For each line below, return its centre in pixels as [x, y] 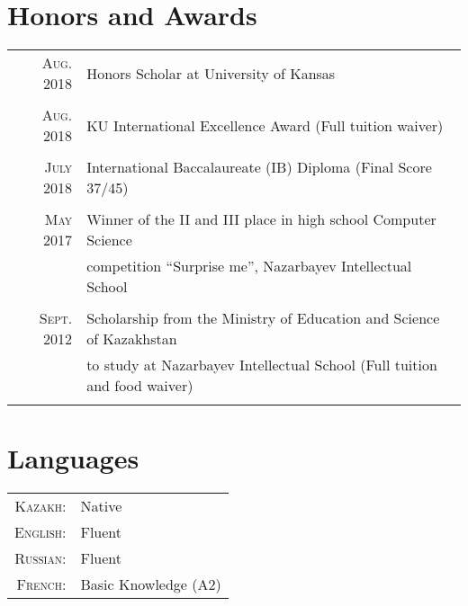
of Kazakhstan [132, 339]
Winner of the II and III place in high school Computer [261, 219]
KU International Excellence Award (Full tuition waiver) [265, 125]
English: [40, 532]
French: [41, 584]
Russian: [40, 558]
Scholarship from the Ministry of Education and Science [263, 318]
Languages [73, 458]
